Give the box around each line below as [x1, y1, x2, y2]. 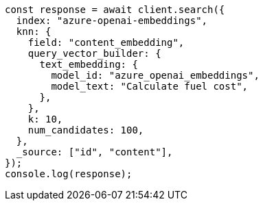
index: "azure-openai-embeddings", [16, 15, 208, 26]
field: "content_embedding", [27, 37, 185, 48]
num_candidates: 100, [27, 125, 144, 136]
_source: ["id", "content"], [16, 146, 173, 157]
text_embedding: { [39, 59, 138, 70]
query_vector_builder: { [27, 48, 161, 59]
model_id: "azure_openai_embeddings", [51, 70, 260, 81]
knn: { [16, 26, 52, 37]
